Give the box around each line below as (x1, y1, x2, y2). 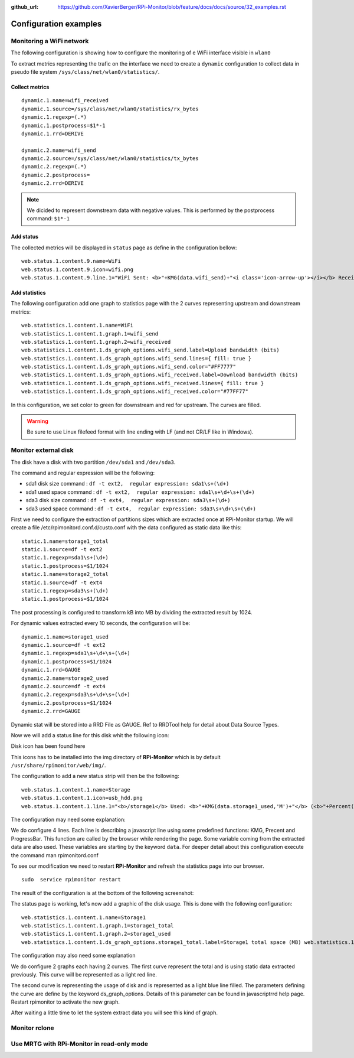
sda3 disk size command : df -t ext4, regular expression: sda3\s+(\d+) (25, 497, 231, 504)
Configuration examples (11, 18, 102, 29)
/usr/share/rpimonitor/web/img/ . (11, 762, 106, 769)
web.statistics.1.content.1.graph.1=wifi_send (21, 330, 159, 337)
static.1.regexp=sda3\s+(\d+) (21, 588, 109, 594)
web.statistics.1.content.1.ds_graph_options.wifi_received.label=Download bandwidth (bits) (21, 372, 299, 378)
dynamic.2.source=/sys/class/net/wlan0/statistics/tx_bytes (21, 155, 199, 162)
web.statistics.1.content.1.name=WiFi (21, 322, 134, 329)
